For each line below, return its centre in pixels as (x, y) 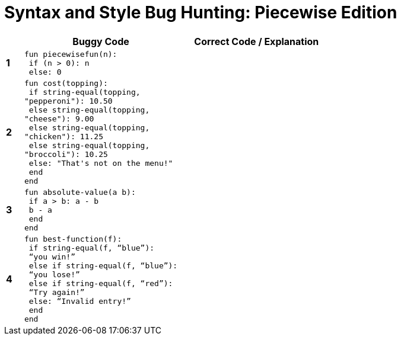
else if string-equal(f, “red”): (101, 283)
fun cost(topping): (66, 83)
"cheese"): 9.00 (59, 118)
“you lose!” (54, 274)
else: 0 (45, 72)
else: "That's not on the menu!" (101, 163)
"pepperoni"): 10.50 (68, 101)
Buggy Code (101, 41)
